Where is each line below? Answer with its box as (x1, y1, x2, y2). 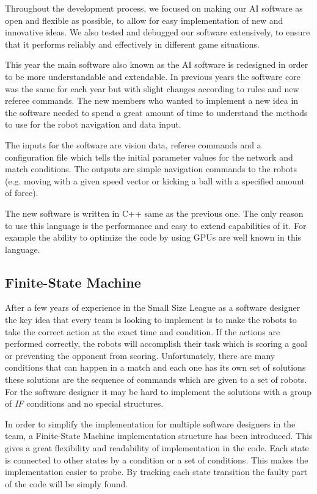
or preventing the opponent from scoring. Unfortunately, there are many (5, 349, 275, 361)
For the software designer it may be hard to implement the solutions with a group (5, 385, 312, 398)
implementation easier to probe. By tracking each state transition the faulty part (5, 465, 308, 478)
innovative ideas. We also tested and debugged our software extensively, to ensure (5, 26, 310, 38)
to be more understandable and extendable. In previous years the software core (5, 70, 301, 82)
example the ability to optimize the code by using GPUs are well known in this (5, 231, 302, 244)
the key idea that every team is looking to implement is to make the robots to (5, 313, 297, 326)
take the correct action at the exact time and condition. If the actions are (5, 325, 280, 338)
